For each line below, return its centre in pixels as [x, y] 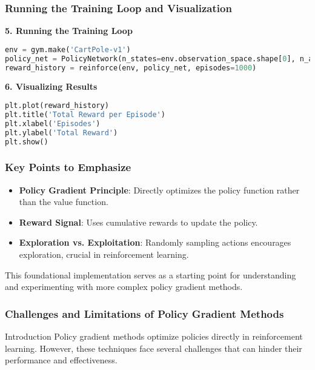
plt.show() [27, 142]
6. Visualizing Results [51, 86]
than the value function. [64, 202]
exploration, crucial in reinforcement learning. [104, 254]
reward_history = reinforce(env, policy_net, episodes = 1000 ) [131, 68]
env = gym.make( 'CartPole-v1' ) [68, 49]
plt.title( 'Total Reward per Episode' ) [85, 114]
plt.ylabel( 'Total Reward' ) [61, 133]
